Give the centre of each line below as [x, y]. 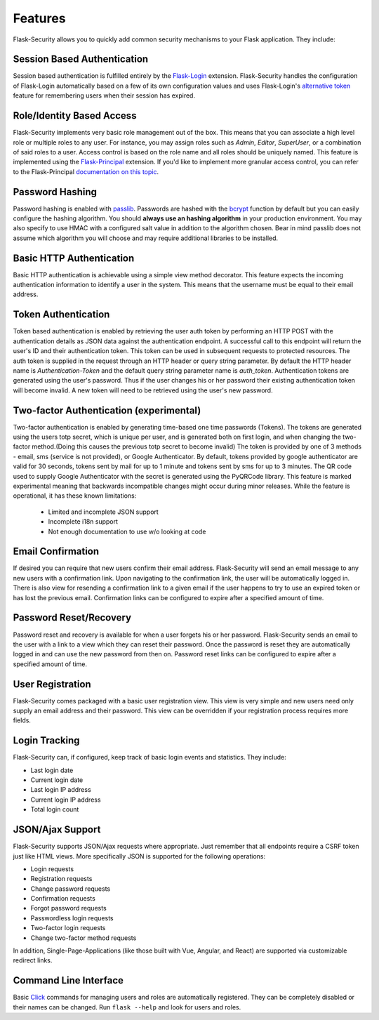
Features [39, 18]
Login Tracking [46, 741]
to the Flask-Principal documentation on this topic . [86, 171]
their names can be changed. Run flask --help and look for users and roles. [127, 1007]
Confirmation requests [63, 899]
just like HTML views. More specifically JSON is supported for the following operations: [139, 856]
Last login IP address [61, 790]
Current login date [57, 780]
